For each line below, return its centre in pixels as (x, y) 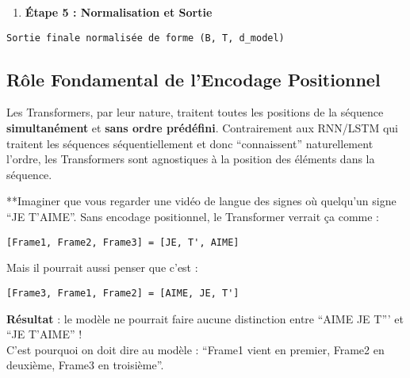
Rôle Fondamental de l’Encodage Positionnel (194, 79)
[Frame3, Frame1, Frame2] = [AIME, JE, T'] (123, 293)
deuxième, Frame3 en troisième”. (85, 365)
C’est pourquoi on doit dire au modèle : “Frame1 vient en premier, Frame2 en (195, 349)
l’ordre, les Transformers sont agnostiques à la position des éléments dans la (191, 159)
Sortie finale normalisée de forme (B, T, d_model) (146, 38)
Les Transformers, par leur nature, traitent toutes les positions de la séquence (195, 112)
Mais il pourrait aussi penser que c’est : (102, 267)
